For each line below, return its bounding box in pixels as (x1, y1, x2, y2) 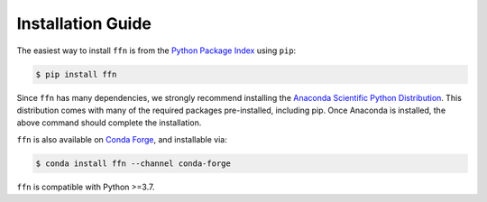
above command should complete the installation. (16, 117, 202, 128)
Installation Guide (16, 14, 152, 33)
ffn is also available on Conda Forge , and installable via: (16, 133, 227, 144)
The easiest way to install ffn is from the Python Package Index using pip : (16, 45, 297, 56)
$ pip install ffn (35, 69, 117, 79)
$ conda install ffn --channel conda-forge (35, 158, 232, 169)
